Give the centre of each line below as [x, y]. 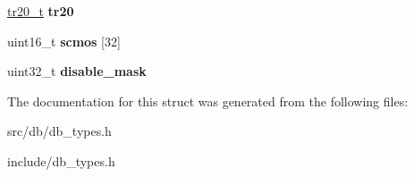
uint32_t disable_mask [77, 71]
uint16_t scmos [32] [64, 41]
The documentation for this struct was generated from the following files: [208, 101]
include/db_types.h [61, 160]
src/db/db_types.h [59, 131]
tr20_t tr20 [41, 11]
